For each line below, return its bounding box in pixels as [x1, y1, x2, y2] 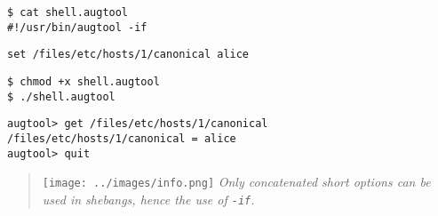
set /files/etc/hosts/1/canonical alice [7, 48, 250, 61]
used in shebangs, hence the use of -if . [42, 189, 255, 208]
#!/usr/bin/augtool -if [7, 20, 147, 34]
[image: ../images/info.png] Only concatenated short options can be [42, 172, 431, 191]
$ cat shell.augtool [7, 6, 129, 19]
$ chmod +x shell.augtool [7, 75, 160, 88]
